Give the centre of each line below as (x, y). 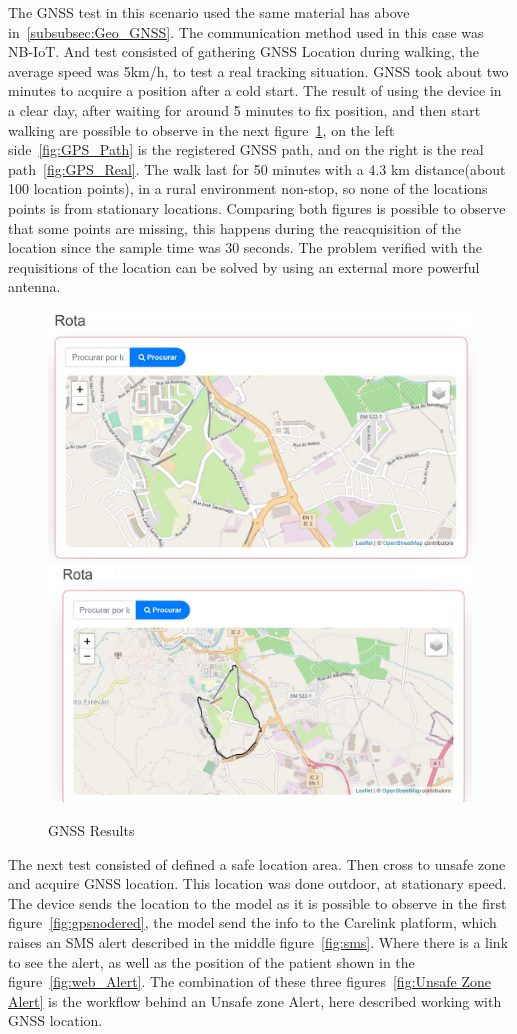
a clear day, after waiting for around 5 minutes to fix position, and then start (244, 109)
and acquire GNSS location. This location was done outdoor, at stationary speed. (257, 883)
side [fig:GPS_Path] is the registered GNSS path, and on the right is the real (246, 149)
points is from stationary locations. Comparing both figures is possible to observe (257, 207)
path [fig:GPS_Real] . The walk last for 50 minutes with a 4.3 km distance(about (257, 168)
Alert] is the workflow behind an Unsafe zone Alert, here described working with (255, 1000)
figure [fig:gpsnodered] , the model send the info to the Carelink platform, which (252, 922)
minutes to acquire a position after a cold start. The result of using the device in (255, 90)
